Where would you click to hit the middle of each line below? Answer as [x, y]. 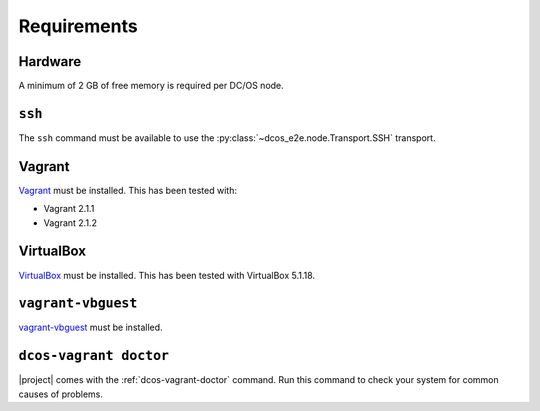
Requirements [78, 26]
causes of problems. [61, 394]
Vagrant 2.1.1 [69, 209]
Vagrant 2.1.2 [70, 222]
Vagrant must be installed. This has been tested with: [127, 190]
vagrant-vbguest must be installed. [91, 327]
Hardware [50, 61]
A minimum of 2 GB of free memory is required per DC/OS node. [151, 86]
